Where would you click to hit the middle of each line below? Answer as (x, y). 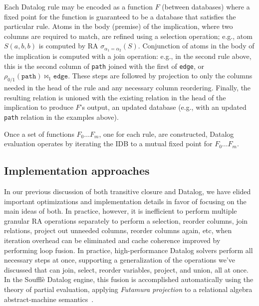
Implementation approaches (77, 170)
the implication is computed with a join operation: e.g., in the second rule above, (128, 56)
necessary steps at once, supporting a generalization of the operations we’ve (120, 260)
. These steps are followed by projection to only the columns (160, 76)
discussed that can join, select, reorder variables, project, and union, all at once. (126, 269)
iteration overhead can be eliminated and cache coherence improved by (112, 240)
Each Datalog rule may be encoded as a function (79, 6)
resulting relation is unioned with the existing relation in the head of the (115, 97)
